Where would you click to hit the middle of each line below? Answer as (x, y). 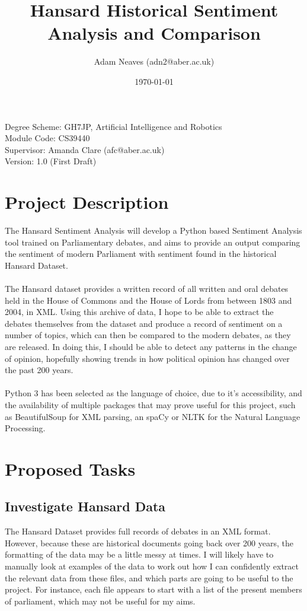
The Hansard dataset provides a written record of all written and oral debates (147, 288)
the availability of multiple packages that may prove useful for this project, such (150, 404)
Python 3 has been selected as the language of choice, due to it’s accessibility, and (153, 393)
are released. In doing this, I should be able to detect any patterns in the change (151, 346)
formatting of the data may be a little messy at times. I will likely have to (139, 554)
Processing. (25, 428)
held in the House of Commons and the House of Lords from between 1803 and (148, 300)
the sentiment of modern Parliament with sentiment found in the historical (141, 254)
